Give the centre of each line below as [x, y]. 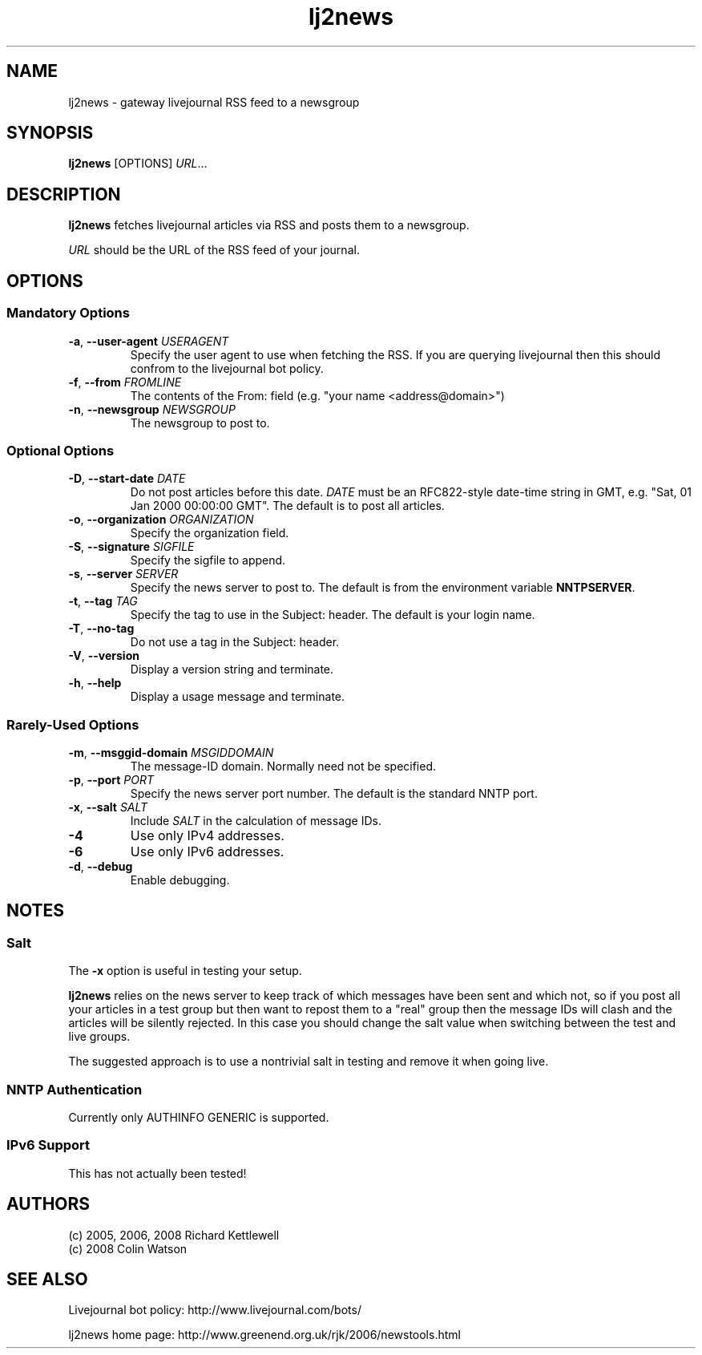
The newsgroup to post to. [200, 423]
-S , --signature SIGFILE [131, 547]
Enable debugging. [180, 880]
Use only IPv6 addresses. [207, 851]
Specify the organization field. [210, 533]
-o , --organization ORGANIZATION [161, 520]
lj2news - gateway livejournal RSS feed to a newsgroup [214, 102]
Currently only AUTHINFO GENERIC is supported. [199, 1117]
